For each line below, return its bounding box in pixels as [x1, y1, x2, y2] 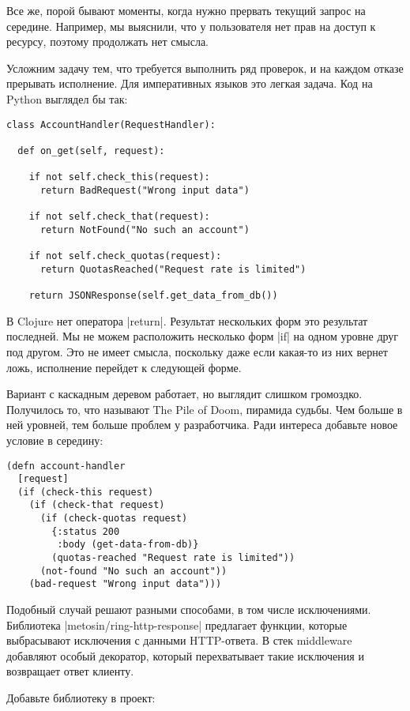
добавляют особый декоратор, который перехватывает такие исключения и [6, 647, 364, 664]
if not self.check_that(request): [28, 211, 210, 223]
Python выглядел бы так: [6, 90, 128, 107]
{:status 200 [51, 525, 120, 537]
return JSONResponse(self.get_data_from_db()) [28, 290, 278, 302]
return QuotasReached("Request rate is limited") [39, 263, 307, 275]
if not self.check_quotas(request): [28, 250, 222, 262]
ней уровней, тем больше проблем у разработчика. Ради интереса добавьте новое [6, 416, 398, 433]
